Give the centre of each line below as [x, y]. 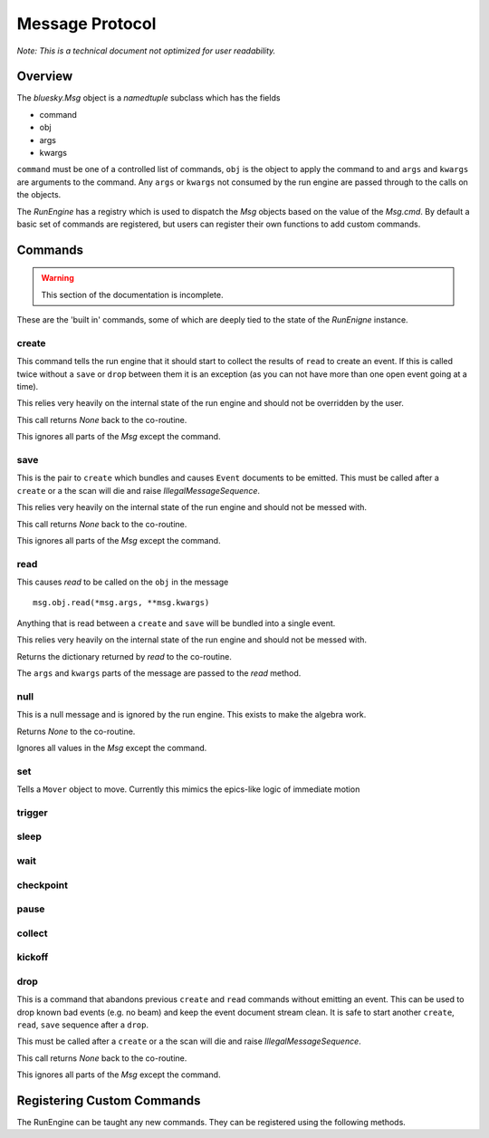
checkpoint [42, 885]
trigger [33, 813]
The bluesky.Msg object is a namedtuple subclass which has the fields [149, 98]
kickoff [33, 958]
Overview [45, 77]
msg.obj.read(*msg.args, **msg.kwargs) [121, 603]
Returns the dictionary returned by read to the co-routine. [125, 656]
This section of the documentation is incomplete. [132, 294]
